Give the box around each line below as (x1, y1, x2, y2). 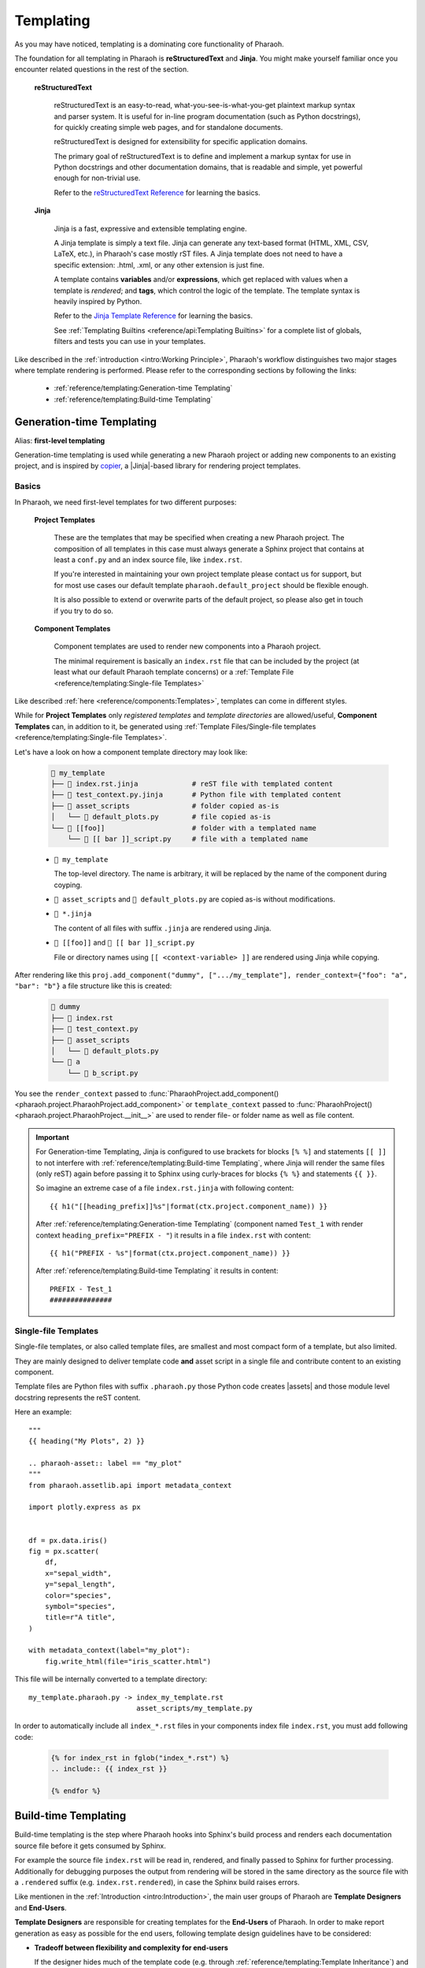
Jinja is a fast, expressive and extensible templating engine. (54, 224, 247, 233)
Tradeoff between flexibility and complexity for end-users (34, 1943, 228, 1952)
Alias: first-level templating (14, 435, 105, 445)
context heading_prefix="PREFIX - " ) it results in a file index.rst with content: (35, 1230, 311, 1240)
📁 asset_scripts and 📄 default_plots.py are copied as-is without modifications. (54, 894, 336, 904)
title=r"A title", (44, 1613, 116, 1622)
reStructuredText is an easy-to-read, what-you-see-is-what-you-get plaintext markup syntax (54, 101, 356, 110)
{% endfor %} (50, 1786, 102, 1795)
